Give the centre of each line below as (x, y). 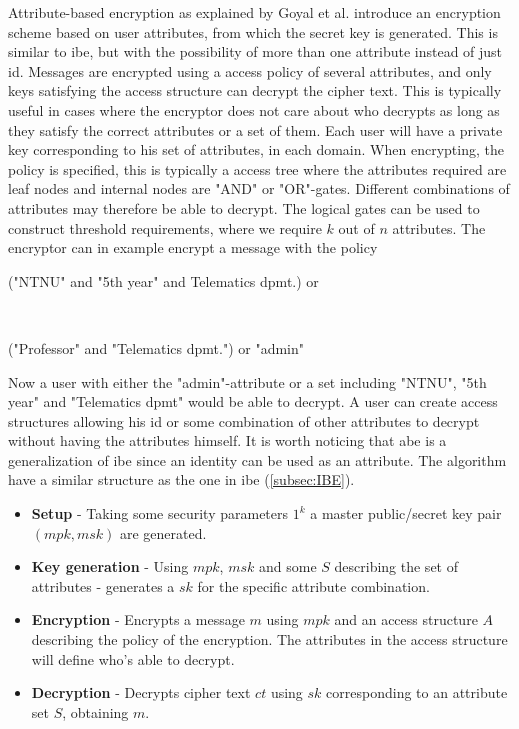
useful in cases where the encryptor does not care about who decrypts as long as (254, 109)
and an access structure (406, 619)
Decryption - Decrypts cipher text (141, 692)
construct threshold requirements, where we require (165, 227)
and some (287, 566)
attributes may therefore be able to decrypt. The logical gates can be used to (244, 207)
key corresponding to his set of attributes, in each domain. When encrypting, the (256, 149)
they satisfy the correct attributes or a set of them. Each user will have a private (255, 129)
